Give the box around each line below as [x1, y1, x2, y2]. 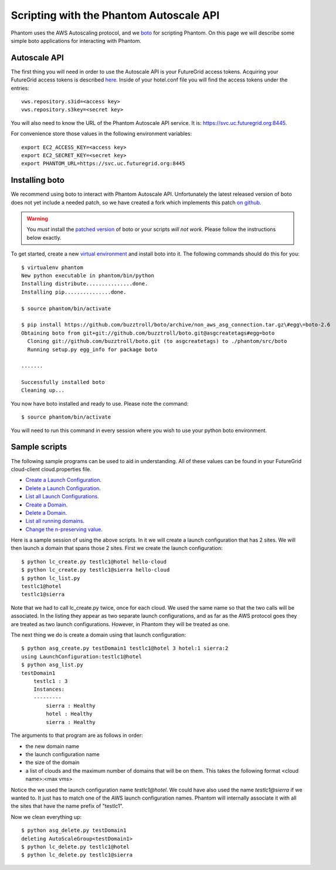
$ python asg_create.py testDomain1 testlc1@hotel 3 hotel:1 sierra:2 [21, 645, 229, 652]
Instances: [33, 686, 65, 693]
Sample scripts [11, 442, 67, 452]
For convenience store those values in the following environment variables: [11, 130, 192, 137]
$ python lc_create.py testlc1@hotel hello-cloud [21, 558, 167, 565]
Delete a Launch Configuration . [25, 484, 101, 492]
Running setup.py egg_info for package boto [27, 346, 158, 353]
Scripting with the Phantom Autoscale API [11, 9, 220, 22]
